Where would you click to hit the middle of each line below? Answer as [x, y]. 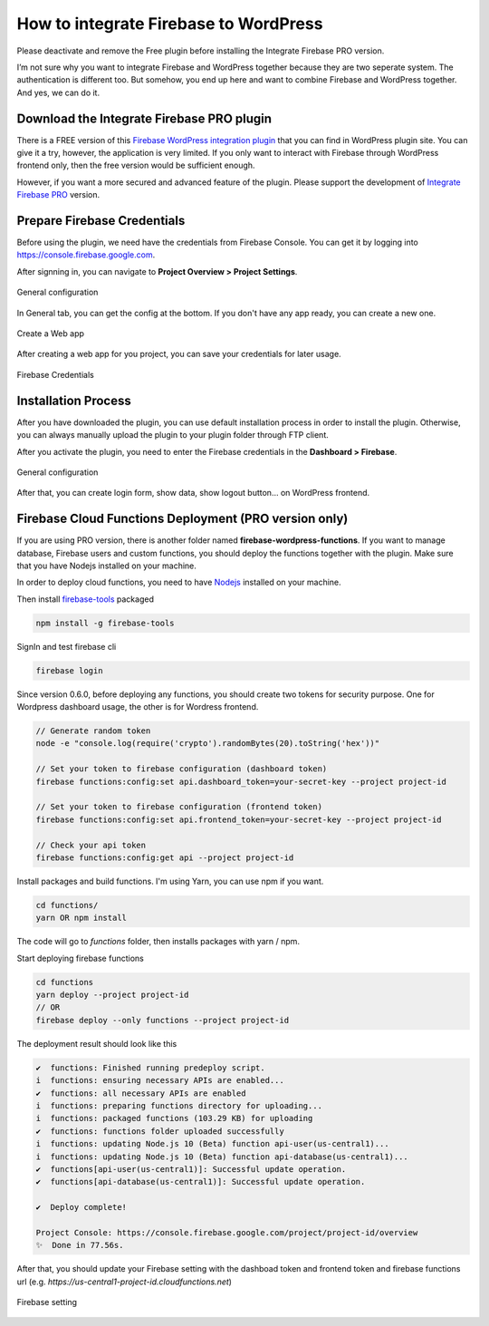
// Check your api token [91, 845]
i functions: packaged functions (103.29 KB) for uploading [174, 1118]
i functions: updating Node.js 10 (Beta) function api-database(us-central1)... [222, 1157]
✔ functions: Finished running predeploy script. [151, 1068]
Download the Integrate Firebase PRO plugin [144, 118]
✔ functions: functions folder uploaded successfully [160, 1131]
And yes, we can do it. [58, 92]
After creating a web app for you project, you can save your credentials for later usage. [179, 354]
